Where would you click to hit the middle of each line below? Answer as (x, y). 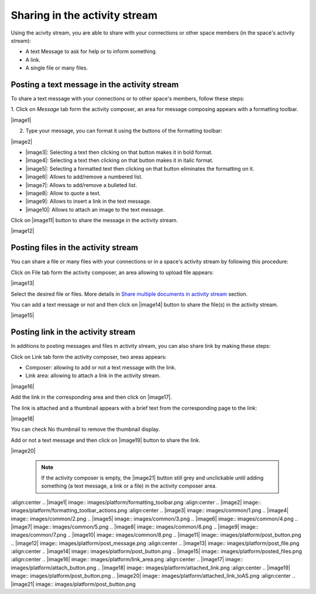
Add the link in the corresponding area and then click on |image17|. (92, 397)
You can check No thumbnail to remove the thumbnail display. (85, 429)
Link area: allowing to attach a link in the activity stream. (93, 376)
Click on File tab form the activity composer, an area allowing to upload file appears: (112, 272)
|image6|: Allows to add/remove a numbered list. (84, 177)
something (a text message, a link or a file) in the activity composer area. (129, 486)
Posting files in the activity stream (75, 248)
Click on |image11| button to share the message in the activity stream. (95, 220)
